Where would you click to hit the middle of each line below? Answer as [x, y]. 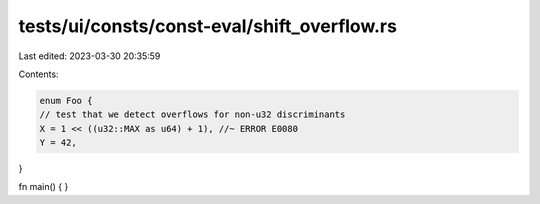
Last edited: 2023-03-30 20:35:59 [89, 56]
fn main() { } [43, 187]
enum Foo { [66, 100]
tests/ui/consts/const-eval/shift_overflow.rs [207, 26]
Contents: [38, 74]
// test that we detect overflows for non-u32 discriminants [192, 114]
